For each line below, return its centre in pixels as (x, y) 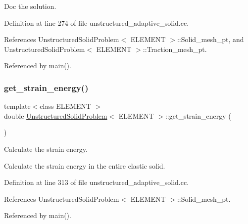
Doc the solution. (30, 6)
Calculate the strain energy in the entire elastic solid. (85, 165)
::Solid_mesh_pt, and (210, 39)
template (17, 106)
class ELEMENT (65, 106)
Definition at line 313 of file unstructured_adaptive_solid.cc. (97, 182)
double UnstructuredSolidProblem (56, 115)
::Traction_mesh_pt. (175, 49)
